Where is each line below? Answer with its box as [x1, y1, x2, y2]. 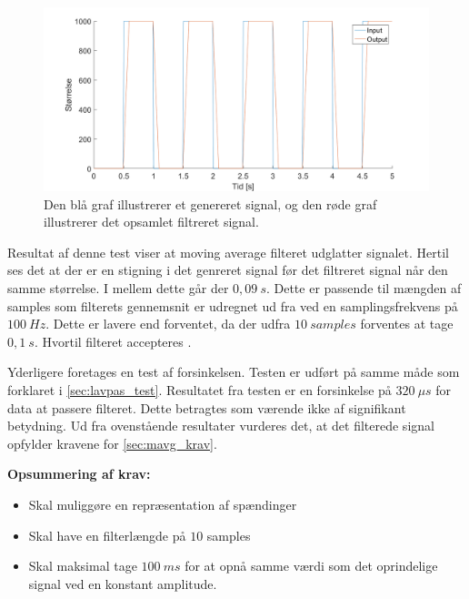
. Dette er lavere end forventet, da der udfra [45, 314, 291, 333]
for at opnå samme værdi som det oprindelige [185, 556, 438, 575]
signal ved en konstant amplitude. [28, 574, 217, 593]
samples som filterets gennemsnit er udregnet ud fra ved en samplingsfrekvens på [7, 296, 458, 315]
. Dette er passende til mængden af [265, 279, 462, 298]
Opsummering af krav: [7, 464, 151, 483]
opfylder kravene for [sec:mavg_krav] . [7, 433, 217, 452]
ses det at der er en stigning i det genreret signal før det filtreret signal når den [7, 260, 448, 279]
